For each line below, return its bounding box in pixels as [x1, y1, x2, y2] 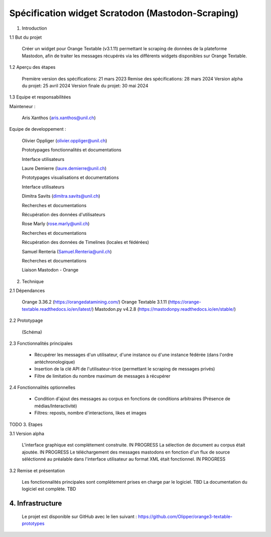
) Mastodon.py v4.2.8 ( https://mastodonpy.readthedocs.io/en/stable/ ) [92, 306, 236, 312]
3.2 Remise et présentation [9, 468, 65, 474]
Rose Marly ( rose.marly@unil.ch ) [22, 221, 90, 227]
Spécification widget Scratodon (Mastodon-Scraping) [9, 8, 239, 19]
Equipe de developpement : [9, 126, 66, 132]
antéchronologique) [34, 359, 75, 365]
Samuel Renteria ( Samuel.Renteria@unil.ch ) [22, 248, 112, 254]
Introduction [22, 25, 47, 31]
